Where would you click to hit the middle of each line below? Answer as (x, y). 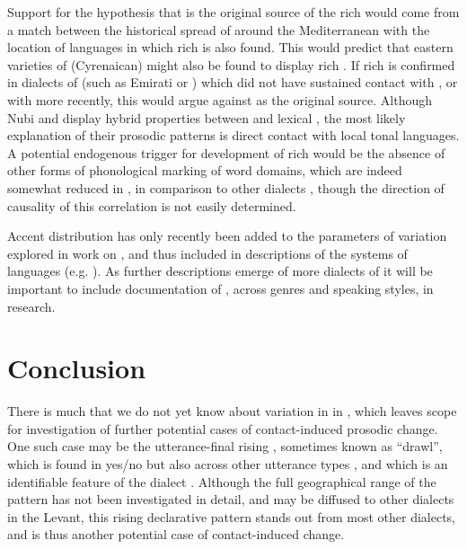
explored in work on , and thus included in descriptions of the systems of (207, 253)
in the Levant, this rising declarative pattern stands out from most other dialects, (232, 516)
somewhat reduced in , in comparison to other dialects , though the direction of (226, 187)
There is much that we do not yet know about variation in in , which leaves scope (232, 411)
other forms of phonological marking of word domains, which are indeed (205, 170)
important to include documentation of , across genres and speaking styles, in (220, 288)
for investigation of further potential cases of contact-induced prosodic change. (223, 428)
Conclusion (77, 368)
